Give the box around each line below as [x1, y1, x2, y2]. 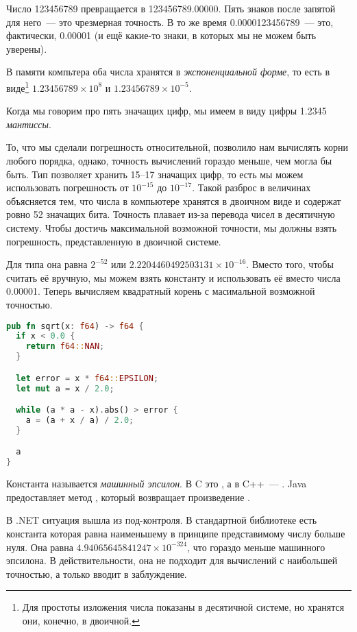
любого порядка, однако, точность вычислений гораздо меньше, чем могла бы [6, 154, 332, 167]
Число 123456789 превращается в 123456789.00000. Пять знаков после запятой [6, 1, 336, 15]
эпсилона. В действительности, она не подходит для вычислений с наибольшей [6, 553, 338, 568]
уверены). [6, 41, 47, 56]
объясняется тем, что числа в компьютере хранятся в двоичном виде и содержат [6, 193, 341, 208]
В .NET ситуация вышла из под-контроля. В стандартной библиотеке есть [6, 513, 317, 527]
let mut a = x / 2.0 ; [16, 383, 114, 393]
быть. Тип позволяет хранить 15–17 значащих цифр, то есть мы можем [6, 167, 304, 181]
